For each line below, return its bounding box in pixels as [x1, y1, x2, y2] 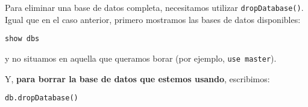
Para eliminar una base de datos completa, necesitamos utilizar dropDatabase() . [5, 1, 304, 13]
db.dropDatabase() [5, 94, 78, 103]
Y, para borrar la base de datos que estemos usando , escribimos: [5, 72, 270, 85]
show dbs [5, 34, 40, 44]
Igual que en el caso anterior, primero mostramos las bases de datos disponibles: [5, 13, 301, 25]
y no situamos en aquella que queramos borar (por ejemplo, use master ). [5, 51, 277, 64]
